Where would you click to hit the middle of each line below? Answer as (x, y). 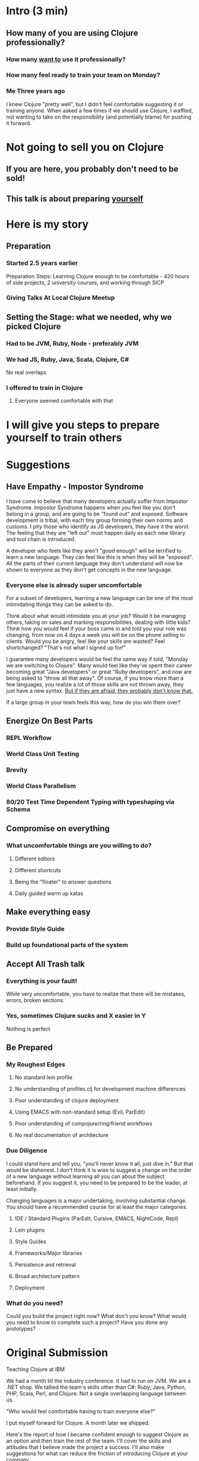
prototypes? (21, 1329)
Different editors (35, 859)
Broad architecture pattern (47, 1276)
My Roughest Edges (36, 1065)
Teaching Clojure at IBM (36, 1369)
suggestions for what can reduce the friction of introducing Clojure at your (97, 1453)
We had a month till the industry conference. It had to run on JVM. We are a (99, 1381)
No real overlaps (26, 372)
